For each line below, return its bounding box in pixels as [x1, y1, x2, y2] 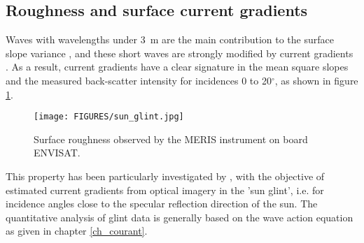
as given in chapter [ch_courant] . [6, 223, 148, 238]
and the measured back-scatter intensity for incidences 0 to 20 [6, 73, 272, 87]
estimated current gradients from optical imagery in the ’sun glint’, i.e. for [6, 182, 324, 197]
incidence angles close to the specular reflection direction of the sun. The [6, 196, 318, 211]
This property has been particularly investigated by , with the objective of [6, 169, 325, 184]
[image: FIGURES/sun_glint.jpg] [34, 112, 184, 122]
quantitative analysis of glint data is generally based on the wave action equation [6, 209, 353, 224]
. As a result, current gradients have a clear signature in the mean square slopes [6, 59, 349, 74]
